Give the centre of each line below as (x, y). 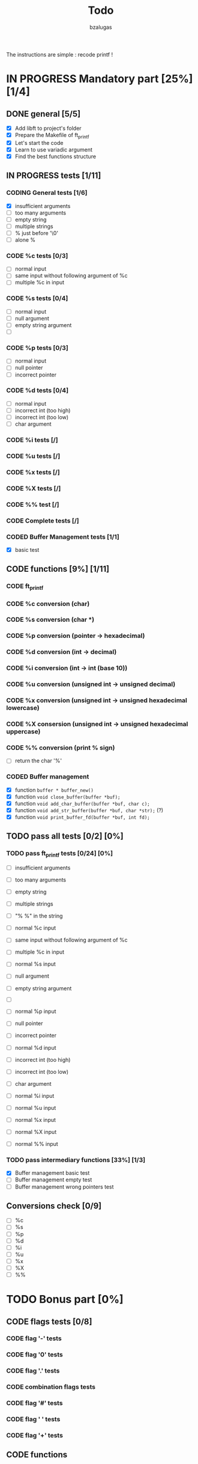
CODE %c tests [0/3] (37, 256)
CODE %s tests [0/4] (37, 298)
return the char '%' (38, 761)
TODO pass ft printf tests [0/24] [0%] (59, 854)
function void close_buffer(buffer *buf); (68, 797)
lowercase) (23, 708)
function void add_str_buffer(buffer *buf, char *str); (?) (89, 810)
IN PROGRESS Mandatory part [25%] (100, 79)
